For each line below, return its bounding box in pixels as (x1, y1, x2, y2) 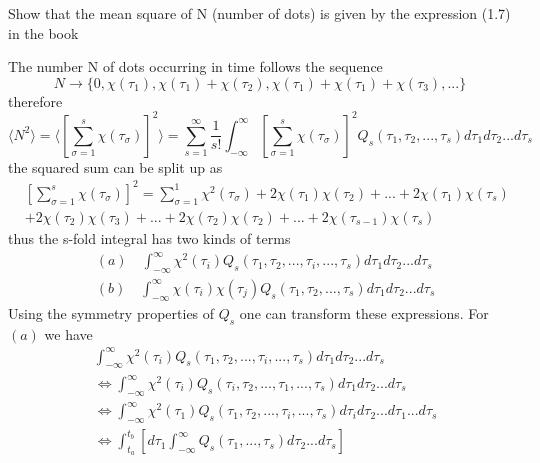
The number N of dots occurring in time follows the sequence (8, 56, 383, 77)
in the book (8, 22, 79, 43)
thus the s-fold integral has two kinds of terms (8, 228, 291, 249)
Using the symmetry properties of (8, 302, 215, 323)
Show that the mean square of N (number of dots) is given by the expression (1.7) (8, 3, 511, 23)
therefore (8, 90, 63, 111)
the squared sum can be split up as (8, 156, 223, 177)
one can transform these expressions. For (239, 302, 489, 323)
